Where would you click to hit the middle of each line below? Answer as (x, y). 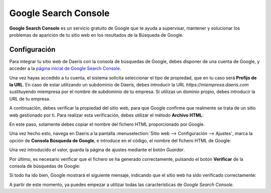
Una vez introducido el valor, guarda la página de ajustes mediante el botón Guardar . (97, 150)
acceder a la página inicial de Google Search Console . (65, 68)
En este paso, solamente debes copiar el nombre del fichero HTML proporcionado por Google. (107, 124)
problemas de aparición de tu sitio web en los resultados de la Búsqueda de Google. (96, 35)
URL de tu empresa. (30, 99)
